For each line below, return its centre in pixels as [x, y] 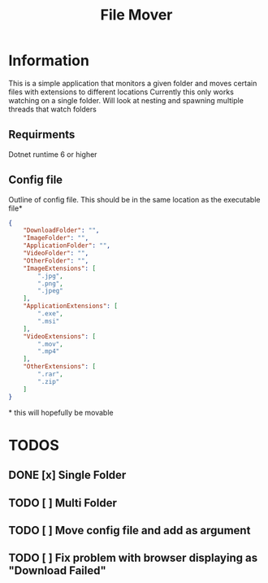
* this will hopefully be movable [61, 412]
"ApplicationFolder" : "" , [67, 246]
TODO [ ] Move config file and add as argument [130, 530]
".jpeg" [50, 291]
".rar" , [50, 374]
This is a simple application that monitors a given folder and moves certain [133, 83]
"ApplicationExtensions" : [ [70, 307]
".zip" [49, 381]
